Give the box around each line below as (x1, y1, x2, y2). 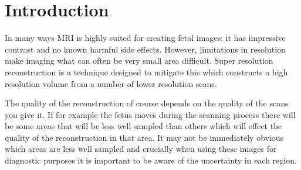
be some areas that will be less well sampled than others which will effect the (5, 120, 282, 132)
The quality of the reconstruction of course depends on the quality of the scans (5, 97, 289, 109)
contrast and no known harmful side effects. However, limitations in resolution (5, 43, 286, 55)
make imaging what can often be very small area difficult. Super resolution (5, 54, 273, 67)
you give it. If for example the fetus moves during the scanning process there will (5, 108, 296, 120)
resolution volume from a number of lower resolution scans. (5, 77, 217, 89)
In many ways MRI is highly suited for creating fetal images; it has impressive (5, 32, 286, 44)
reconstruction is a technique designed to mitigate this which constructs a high (5, 65, 288, 78)
